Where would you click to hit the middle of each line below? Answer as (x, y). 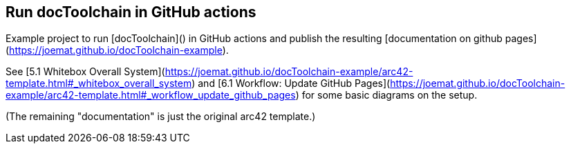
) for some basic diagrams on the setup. (386, 95)
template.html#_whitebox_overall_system (99, 83)
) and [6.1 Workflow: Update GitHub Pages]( (291, 83)
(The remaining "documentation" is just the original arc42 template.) (161, 117)
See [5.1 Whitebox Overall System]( (85, 72)
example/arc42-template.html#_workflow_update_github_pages (151, 95)
